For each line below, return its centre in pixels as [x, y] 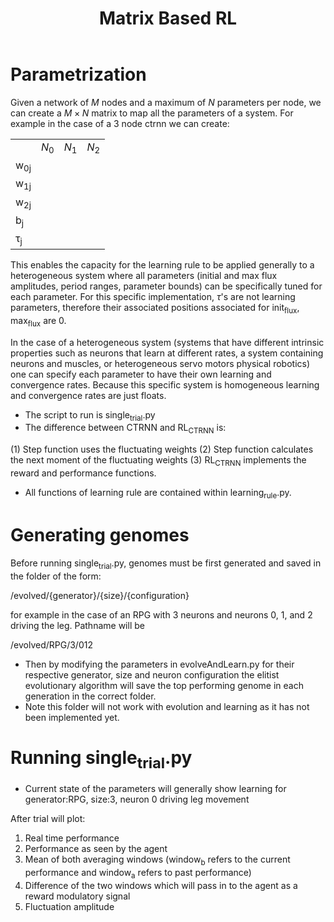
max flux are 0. [38, 321]
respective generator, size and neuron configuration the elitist [152, 674]
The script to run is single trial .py [90, 415]
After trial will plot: [48, 819]
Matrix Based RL [168, 18]
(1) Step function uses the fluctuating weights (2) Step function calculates [162, 449]
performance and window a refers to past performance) [138, 873]
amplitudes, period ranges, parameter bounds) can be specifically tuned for [166, 286]
